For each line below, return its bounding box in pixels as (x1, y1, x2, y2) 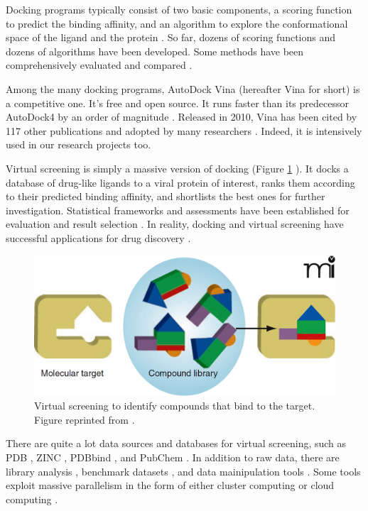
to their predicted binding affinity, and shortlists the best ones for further (6, 189, 325, 204)
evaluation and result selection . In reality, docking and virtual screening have (6, 216, 344, 231)
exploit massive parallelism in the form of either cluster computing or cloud (6, 478, 335, 493)
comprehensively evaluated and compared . (6, 57, 193, 72)
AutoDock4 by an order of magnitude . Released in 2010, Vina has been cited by (6, 109, 357, 124)
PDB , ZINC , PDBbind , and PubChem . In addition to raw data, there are (6, 449, 340, 464)
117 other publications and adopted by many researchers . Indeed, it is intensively (6, 123, 362, 138)
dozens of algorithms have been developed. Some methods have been (6, 43, 304, 58)
